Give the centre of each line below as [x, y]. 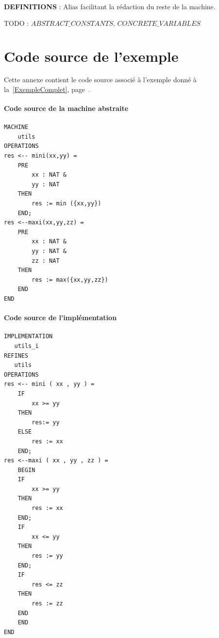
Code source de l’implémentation [60, 318]
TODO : [17, 23]
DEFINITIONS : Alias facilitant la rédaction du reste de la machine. [110, 6]
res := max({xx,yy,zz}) [70, 280]
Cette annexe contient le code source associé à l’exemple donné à [100, 80]
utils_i [26, 346]
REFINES [16, 355]
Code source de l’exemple [91, 56]
